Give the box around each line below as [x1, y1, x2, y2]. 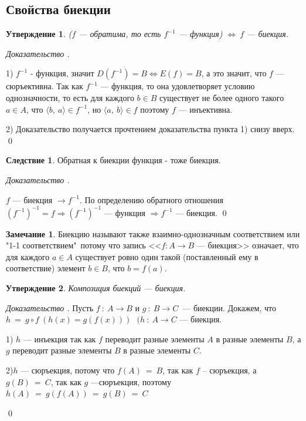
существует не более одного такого [159, 91, 284, 103]
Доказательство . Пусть [6, 301, 94, 314]
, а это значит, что [201, 67, 267, 79]
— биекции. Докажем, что [182, 301, 276, 314]
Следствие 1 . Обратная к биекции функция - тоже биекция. [6, 154, 221, 166]
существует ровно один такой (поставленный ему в [75, 250, 259, 262]
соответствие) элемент [6, 262, 86, 274]
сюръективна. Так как [6, 80, 83, 92]
